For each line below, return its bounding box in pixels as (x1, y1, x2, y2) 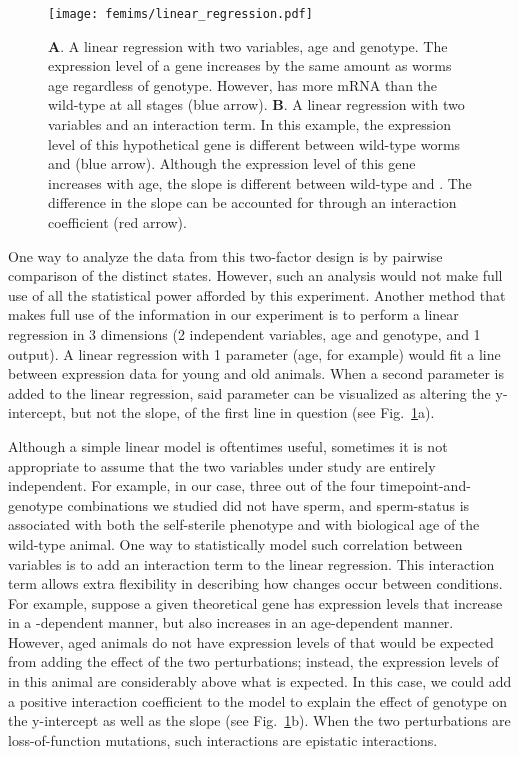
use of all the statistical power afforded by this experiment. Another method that (8, 284, 506, 305)
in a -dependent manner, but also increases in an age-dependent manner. (8, 612, 454, 633)
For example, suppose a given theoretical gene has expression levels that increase (8, 592, 503, 613)
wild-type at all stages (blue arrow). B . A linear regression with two (48, 94, 465, 115)
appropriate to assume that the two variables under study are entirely (8, 455, 436, 476)
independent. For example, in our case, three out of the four (8, 475, 376, 496)
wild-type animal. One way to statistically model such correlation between (8, 533, 463, 554)
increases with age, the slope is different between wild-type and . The (48, 172, 472, 193)
